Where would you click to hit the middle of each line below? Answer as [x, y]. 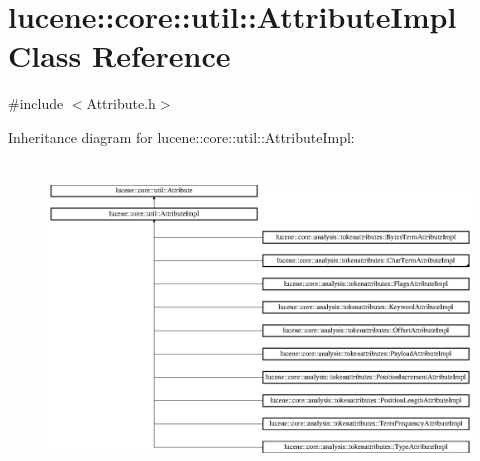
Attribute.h [121, 103]
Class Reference [119, 55]
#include [36, 103]
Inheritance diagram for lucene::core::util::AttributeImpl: [181, 136]
